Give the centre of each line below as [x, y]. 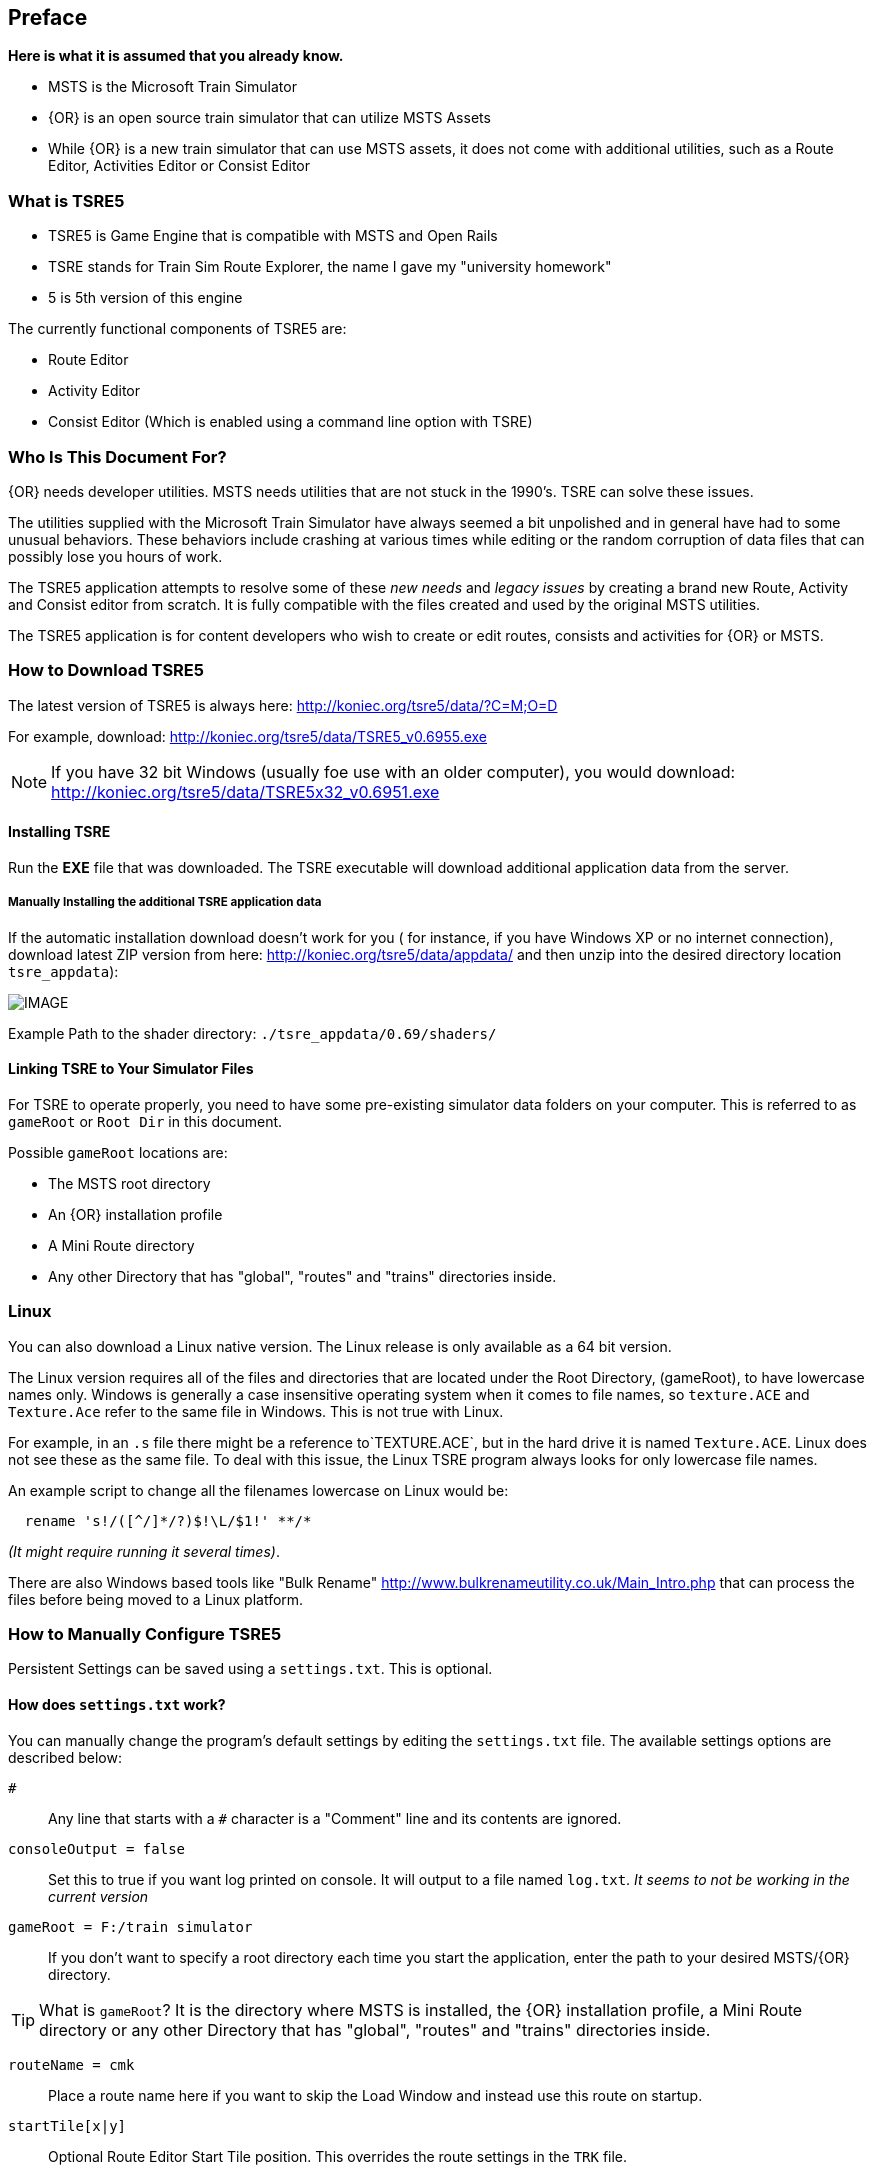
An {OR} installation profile [135, 1214]
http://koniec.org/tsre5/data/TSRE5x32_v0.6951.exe [245, 791]
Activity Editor [94, 391]
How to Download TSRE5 [106, 670]
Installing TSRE [59, 832]
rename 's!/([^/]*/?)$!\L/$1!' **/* [168, 1520]
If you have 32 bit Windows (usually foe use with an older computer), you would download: [393, 771]
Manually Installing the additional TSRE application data [165, 902]
